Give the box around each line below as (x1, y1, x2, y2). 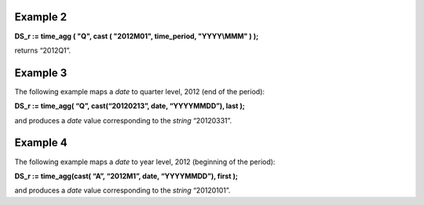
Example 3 (14, 66, 68, 79)
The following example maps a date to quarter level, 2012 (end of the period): (14, 86, 265, 96)
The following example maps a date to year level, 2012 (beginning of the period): (14, 157, 276, 167)
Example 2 (14, 10, 67, 24)
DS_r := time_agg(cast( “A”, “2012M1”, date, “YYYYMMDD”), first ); (14, 171, 239, 181)
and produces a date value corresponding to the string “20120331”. (14, 115, 232, 125)
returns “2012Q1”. (14, 46, 71, 55)
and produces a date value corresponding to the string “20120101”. (14, 185, 231, 196)
